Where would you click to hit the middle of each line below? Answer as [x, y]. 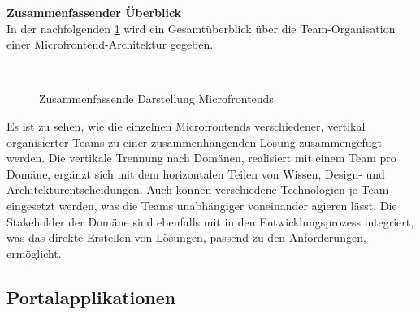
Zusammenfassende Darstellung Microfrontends [156, 99]
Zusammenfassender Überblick [94, 12]
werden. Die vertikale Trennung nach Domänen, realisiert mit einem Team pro [201, 158]
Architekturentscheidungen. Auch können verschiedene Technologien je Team [198, 189]
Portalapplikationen [91, 297]
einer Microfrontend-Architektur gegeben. [110, 44]
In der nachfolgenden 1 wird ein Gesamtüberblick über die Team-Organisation [201, 28]
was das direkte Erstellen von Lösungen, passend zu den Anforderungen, [186, 237]
